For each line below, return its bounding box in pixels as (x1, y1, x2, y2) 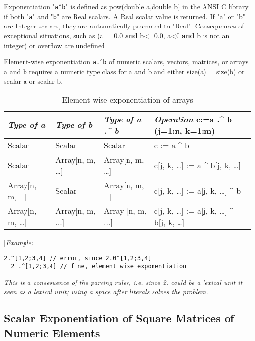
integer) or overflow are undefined (4, 40, 105, 50)
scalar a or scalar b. (4, 76, 63, 86)
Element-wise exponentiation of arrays (62, 93, 193, 105)
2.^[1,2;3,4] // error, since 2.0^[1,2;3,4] (4, 255, 152, 262)
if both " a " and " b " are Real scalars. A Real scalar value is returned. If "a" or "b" (4, 11, 245, 21)
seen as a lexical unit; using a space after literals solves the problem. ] (4, 286, 210, 297)
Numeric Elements (4, 325, 100, 340)
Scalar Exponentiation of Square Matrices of (4, 311, 234, 326)
